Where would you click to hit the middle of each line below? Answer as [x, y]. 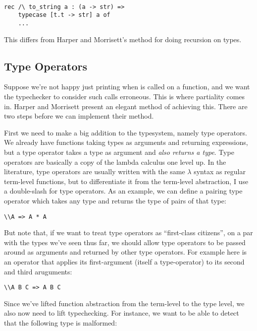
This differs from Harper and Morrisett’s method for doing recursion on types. [123, 39]
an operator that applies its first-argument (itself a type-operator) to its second [124, 261]
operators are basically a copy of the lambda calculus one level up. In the [115, 162]
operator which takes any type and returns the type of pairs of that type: [115, 200]
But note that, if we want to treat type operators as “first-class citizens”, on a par [128, 232]
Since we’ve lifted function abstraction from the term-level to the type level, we [124, 303]
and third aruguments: [38, 271]
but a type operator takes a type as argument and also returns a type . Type [119, 152]
